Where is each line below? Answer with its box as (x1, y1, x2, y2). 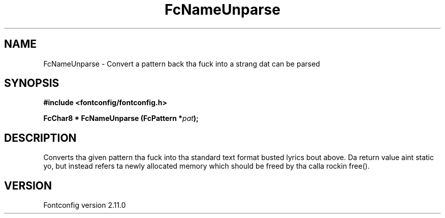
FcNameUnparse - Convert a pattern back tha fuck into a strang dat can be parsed (43, 59, 320, 68)
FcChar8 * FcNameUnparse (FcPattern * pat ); (43, 114, 199, 123)
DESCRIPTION (4, 131, 77, 144)
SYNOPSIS (4, 77, 59, 90)
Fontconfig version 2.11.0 (43, 201, 126, 210)
